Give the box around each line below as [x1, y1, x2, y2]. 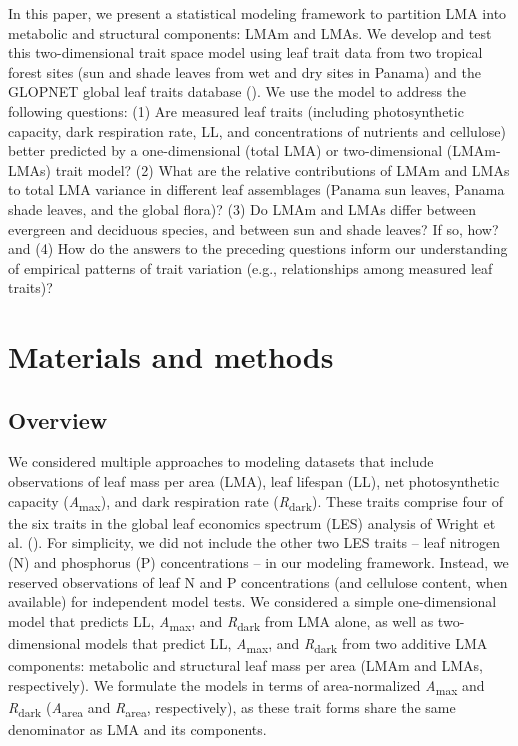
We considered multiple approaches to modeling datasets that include [8, 451, 434, 472]
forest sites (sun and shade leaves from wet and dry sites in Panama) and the [8, 61, 482, 82]
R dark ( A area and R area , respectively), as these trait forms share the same [8, 696, 456, 720]
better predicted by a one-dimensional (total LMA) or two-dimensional [8, 140, 443, 161]
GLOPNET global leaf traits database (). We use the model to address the [8, 81, 467, 102]
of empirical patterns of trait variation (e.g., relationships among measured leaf [8, 257, 493, 278]
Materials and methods [8, 336, 334, 377]
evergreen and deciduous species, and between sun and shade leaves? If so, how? [8, 218, 499, 239]
